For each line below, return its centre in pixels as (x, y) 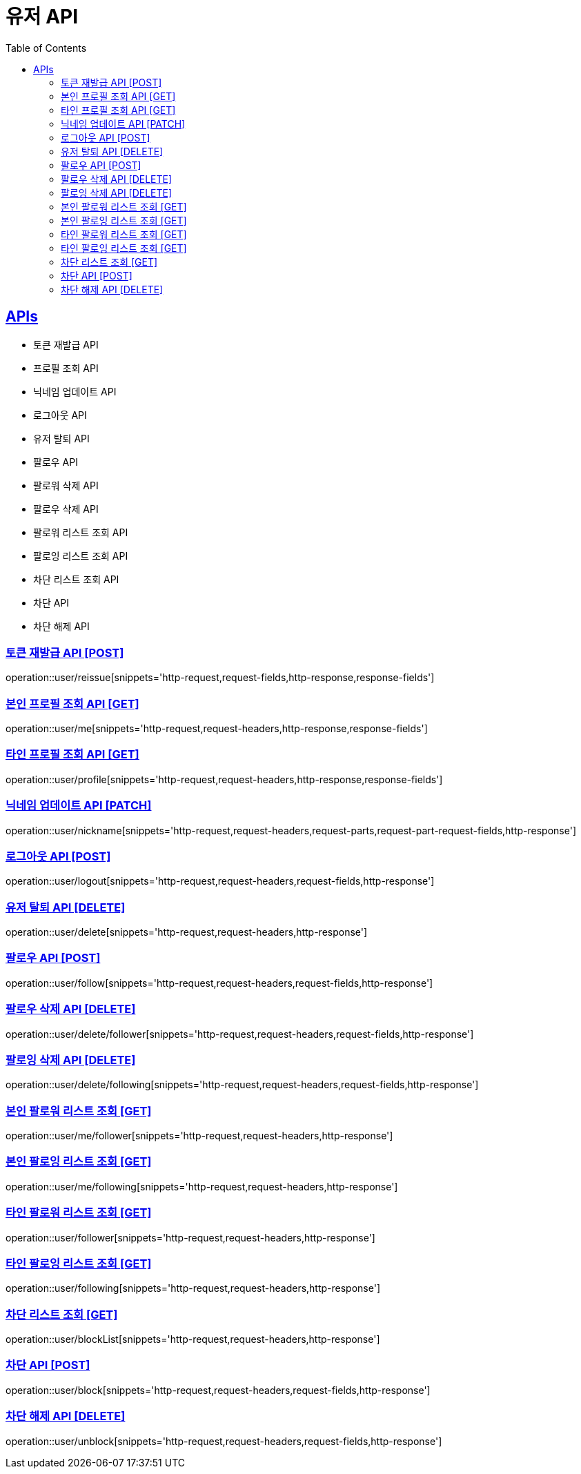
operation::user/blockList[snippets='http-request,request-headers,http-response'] (193, 1339)
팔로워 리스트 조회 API (81, 532)
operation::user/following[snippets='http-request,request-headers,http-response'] (193, 1288)
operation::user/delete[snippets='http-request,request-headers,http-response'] (187, 932)
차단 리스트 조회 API (76, 579)
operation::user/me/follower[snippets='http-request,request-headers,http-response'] (199, 1136)
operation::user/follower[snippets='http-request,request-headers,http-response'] (190, 1237)
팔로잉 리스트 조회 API (81, 556)
